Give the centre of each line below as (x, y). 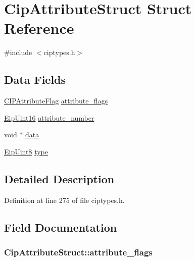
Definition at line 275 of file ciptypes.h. (64, 200)
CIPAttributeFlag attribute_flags (56, 101)
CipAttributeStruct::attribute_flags (78, 252)
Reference (39, 28)
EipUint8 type (26, 151)
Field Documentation (61, 227)
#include (18, 52)
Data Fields (35, 80)
